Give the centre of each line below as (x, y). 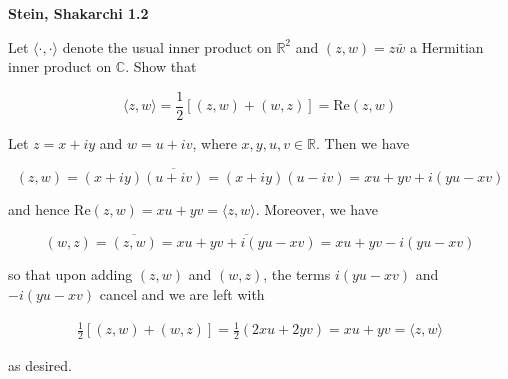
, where (214, 142)
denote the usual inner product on (167, 46)
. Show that (161, 66)
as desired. (40, 365)
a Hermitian (447, 46)
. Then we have (362, 142)
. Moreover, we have (316, 208)
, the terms (297, 274)
